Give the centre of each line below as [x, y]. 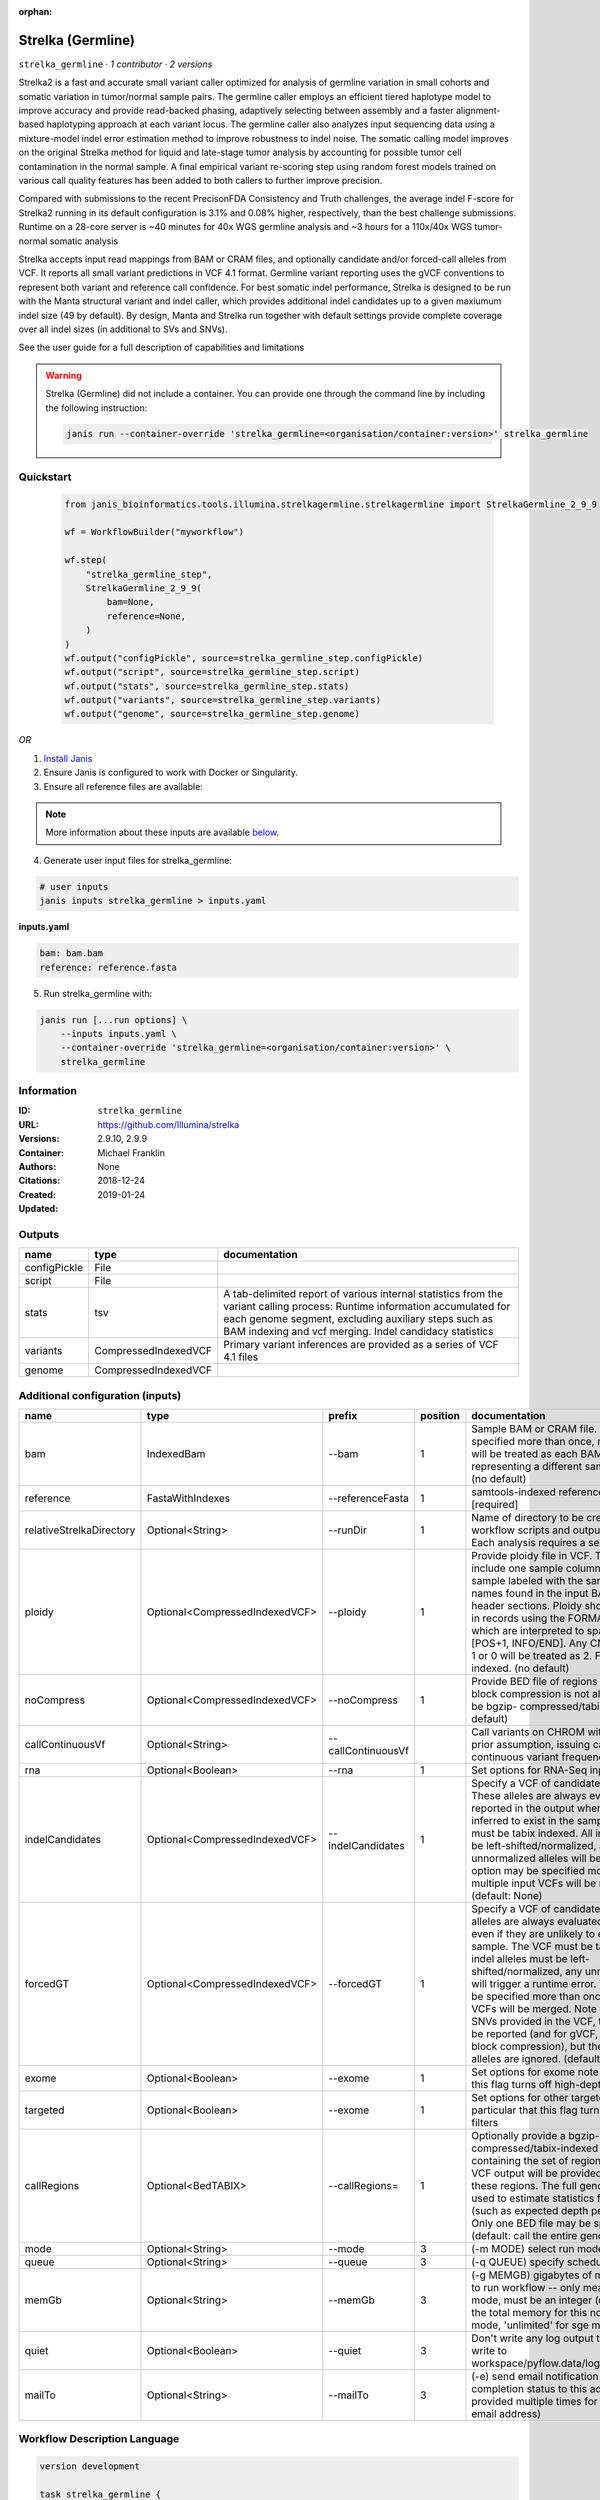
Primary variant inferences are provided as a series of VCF [361, 1345]
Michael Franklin [131, 1152]
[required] [495, 1505]
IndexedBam [176, 1454]
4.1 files [241, 1357]
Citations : [39, 1181]
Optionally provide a [519, 2136]
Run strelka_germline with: [98, 993]
